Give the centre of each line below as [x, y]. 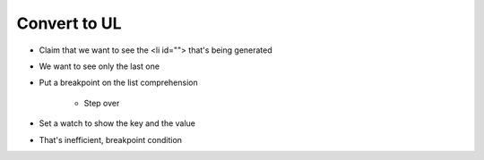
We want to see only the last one [99, 66]
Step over [102, 103]
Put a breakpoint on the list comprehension [118, 83]
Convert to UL [69, 23]
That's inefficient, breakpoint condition [111, 139]
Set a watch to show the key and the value [117, 123]
